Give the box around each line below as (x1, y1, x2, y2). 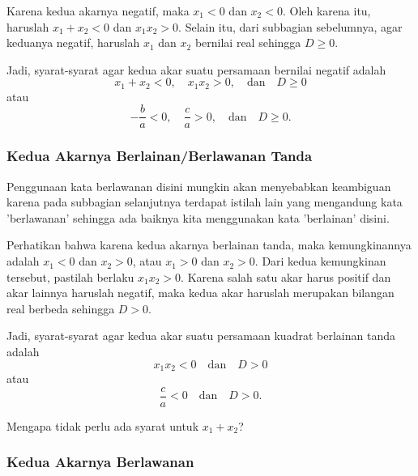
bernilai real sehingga (194, 34, 301, 51)
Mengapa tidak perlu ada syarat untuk (6, 417, 199, 434)
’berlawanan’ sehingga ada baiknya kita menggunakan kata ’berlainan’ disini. (6, 209, 390, 226)
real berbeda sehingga (6, 300, 115, 317)
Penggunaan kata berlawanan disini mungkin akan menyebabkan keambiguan (6, 177, 391, 194)
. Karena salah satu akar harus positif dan (181, 268, 391, 285)
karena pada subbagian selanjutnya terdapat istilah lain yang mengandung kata (6, 193, 403, 210)
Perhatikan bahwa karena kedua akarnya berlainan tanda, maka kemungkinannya (6, 236, 412, 253)
